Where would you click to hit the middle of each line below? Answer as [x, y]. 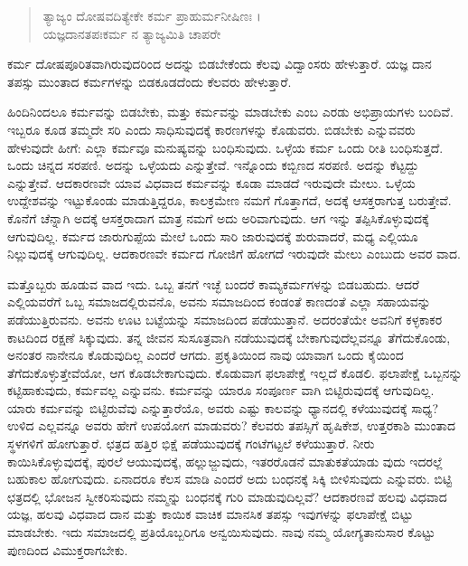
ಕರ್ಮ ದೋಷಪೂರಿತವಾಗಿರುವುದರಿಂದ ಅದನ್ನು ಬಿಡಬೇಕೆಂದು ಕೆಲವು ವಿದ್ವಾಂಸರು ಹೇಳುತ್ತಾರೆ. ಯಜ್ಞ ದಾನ [220, 64]
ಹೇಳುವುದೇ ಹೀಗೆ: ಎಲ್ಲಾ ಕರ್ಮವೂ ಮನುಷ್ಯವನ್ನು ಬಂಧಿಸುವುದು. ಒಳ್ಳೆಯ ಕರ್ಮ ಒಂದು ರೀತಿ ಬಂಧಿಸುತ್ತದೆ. [225, 147]
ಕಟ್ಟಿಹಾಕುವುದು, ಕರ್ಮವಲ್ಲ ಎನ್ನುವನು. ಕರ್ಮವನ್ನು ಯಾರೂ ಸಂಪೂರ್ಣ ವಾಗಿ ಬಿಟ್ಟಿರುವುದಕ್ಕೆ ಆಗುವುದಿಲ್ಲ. [221, 390]
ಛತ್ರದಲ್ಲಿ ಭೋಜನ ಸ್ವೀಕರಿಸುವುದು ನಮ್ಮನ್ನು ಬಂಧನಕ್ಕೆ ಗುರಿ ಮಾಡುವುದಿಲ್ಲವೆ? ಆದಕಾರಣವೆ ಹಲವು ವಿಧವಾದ [227, 496]
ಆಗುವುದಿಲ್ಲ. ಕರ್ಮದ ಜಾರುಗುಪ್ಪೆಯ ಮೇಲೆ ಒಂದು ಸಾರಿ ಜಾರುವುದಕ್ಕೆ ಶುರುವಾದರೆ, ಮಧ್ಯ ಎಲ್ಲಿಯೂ [213, 236]
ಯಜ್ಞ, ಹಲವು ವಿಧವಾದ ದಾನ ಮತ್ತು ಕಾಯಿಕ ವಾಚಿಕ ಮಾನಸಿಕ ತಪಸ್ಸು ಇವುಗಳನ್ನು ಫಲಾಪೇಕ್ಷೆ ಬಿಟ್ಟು [211, 514]
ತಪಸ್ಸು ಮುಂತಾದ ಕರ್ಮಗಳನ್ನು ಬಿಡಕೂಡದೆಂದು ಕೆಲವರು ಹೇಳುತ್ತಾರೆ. [150, 81]
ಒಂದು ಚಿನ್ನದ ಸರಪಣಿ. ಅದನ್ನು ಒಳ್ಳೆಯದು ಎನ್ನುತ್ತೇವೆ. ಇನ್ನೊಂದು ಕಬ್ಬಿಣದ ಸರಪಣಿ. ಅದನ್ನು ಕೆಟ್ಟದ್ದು [213, 165]
